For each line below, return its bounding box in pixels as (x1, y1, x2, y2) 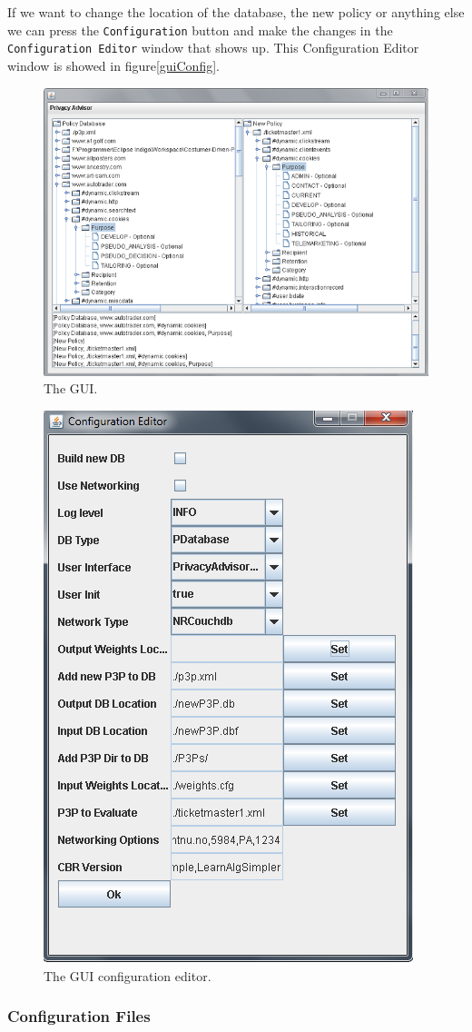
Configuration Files (7, 1005, 151, 1027)
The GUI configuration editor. (44, 966, 211, 985)
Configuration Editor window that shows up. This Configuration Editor (7, 38, 419, 57)
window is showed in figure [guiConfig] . (7, 55, 220, 74)
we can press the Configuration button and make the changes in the (7, 20, 393, 39)
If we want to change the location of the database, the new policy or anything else (7, 3, 465, 21)
